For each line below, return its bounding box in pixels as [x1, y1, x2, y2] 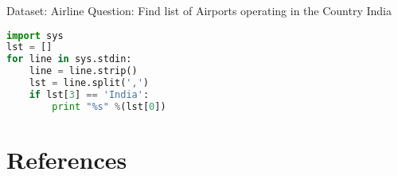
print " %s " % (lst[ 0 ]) [52, 100, 166, 112]
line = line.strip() [29, 65, 138, 77]
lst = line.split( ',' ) [29, 77, 150, 89]
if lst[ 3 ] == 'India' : [29, 88, 150, 100]
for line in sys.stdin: [6, 53, 132, 65]
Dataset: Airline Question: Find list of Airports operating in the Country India [6, 2, 392, 18]
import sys [6, 29, 64, 41]
